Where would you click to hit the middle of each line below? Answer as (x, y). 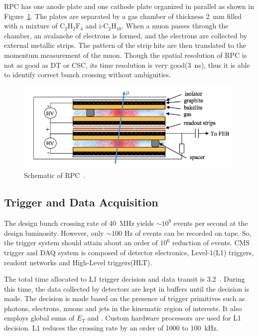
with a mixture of (31, 26)
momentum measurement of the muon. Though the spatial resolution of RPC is (126, 55)
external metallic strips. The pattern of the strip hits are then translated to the (125, 45)
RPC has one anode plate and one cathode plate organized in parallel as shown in (129, 6)
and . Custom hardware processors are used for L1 (164, 318)
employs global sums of (39, 318)
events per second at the (211, 223)
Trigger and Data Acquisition (81, 202)
